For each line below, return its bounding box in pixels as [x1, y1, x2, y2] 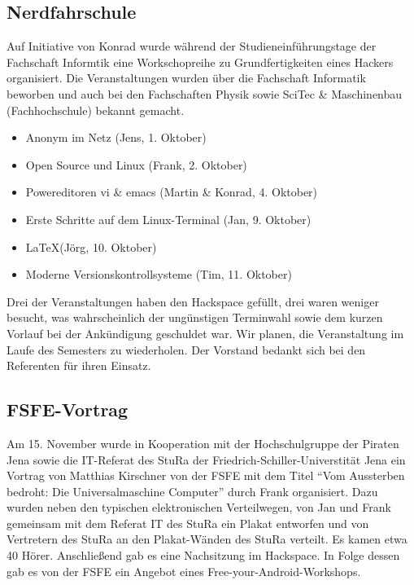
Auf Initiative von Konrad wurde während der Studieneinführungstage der [7, 37, 377, 55]
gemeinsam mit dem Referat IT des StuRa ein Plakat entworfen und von [7, 514, 369, 531]
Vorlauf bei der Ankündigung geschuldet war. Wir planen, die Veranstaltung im [7, 324, 404, 341]
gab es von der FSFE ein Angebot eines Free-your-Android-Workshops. [7, 562, 361, 579]
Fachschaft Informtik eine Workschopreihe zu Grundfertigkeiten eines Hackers [7, 53, 394, 70]
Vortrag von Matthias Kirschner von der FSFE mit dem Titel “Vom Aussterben [7, 467, 405, 484]
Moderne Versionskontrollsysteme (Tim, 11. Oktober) [25, 266, 292, 283]
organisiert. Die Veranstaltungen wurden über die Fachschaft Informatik [7, 69, 366, 86]
